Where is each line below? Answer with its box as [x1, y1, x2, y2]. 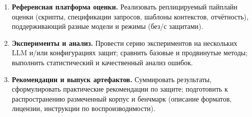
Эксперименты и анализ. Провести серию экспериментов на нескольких [11, 37, 237, 48]
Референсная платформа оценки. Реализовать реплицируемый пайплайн [11, 1, 237, 11]
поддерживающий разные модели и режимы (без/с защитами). [11, 21, 203, 31]
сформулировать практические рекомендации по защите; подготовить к [11, 84, 228, 94]
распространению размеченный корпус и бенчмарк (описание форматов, [11, 93, 232, 104]
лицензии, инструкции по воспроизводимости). [11, 103, 155, 114]
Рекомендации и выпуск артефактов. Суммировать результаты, [11, 74, 212, 84]
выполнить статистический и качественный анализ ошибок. [11, 57, 193, 67]
